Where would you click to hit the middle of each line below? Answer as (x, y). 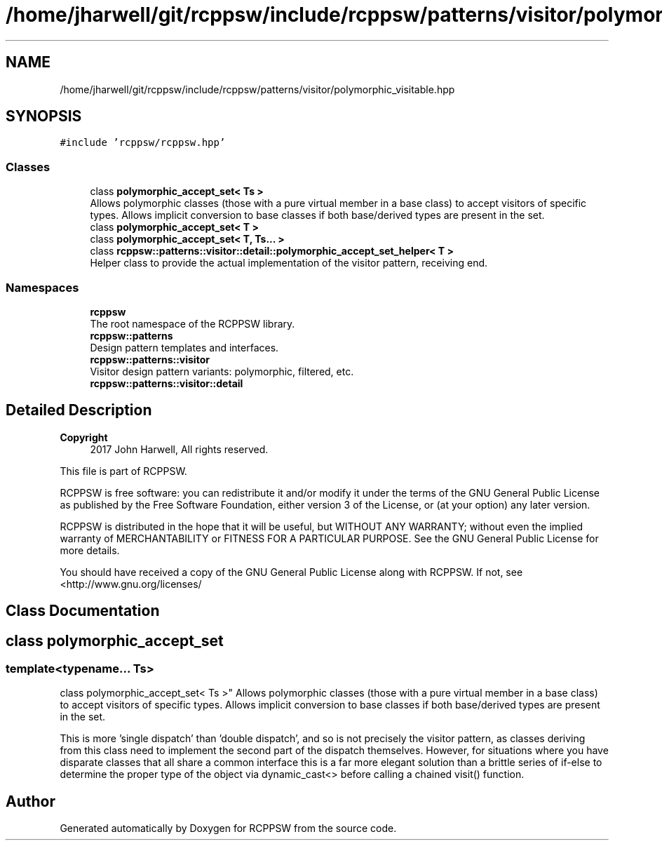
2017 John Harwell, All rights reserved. (179, 449)
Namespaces (42, 287)
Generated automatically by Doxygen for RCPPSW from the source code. (228, 828)
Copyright (84, 437)
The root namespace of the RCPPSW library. (192, 323)
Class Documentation (83, 611)
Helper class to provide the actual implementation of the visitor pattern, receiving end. (289, 263)
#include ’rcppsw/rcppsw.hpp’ (143, 143)
